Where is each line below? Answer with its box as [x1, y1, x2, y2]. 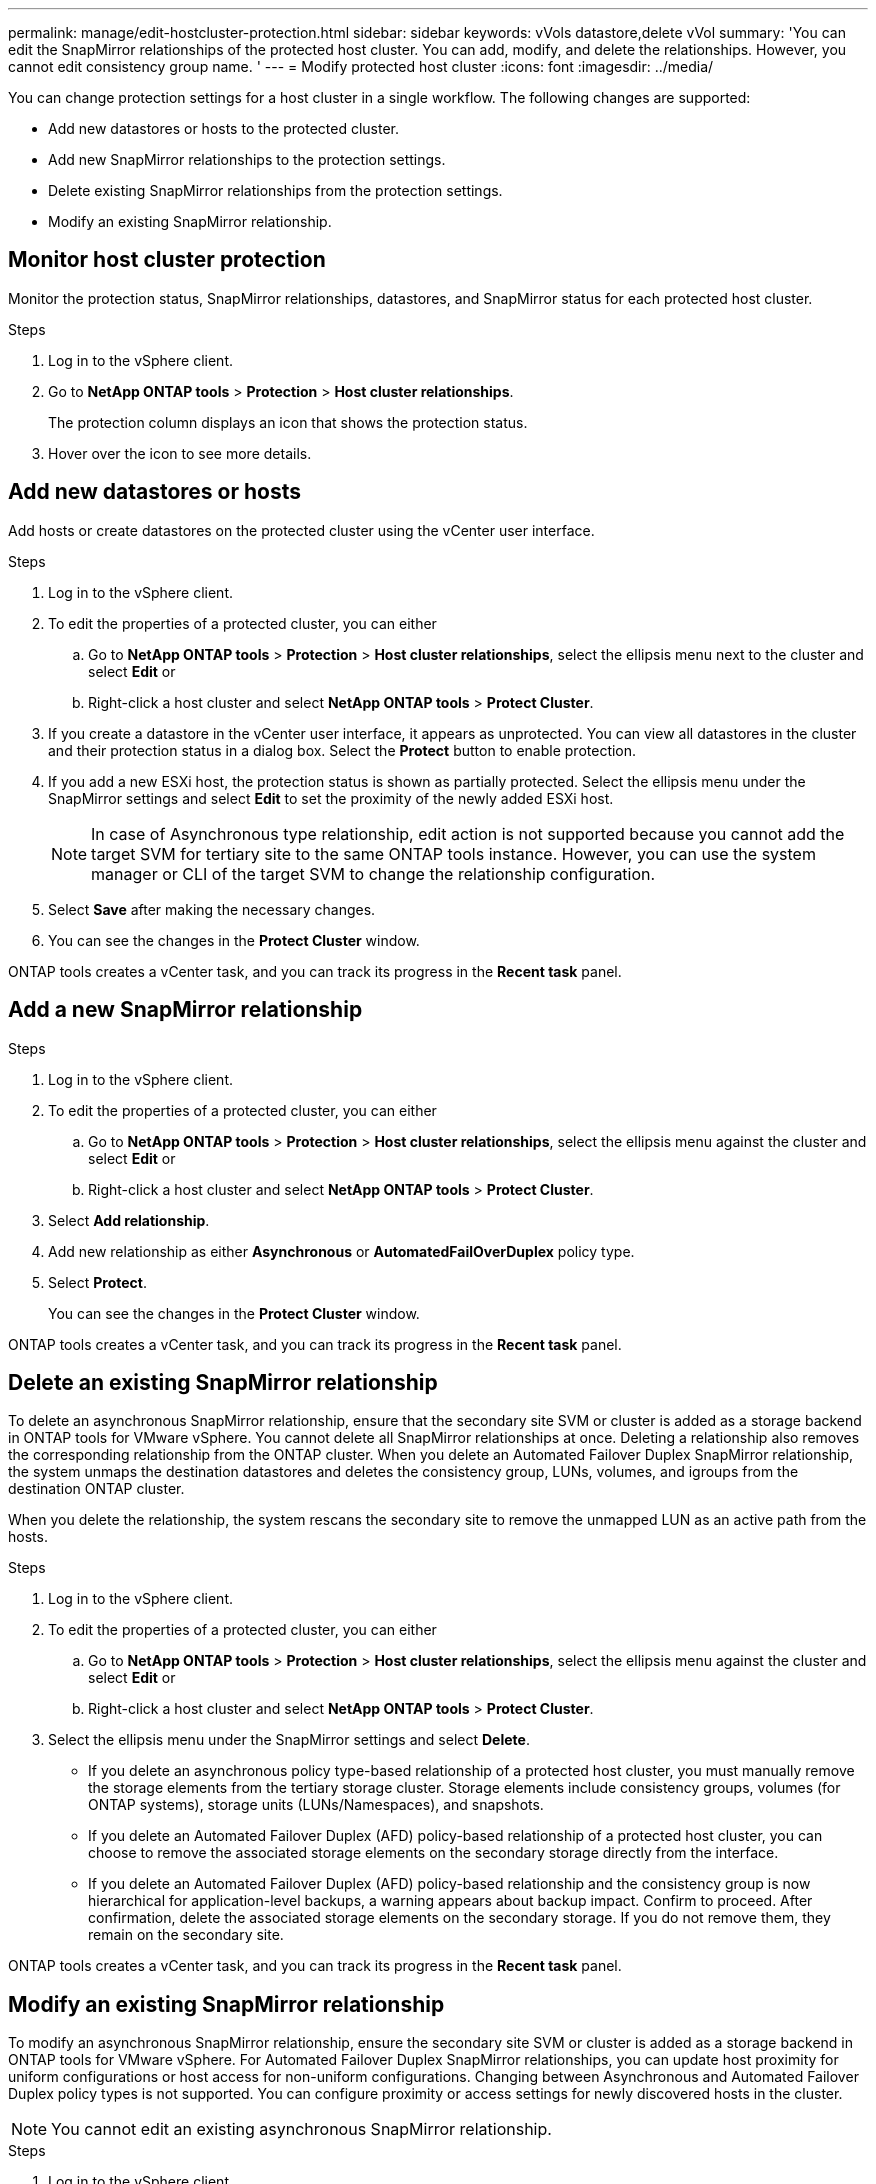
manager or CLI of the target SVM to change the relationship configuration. [91, 863, 656, 884]
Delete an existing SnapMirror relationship [8, 1369, 438, 1395]
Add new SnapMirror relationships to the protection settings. [48, 151, 446, 168]
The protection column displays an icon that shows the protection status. [48, 413, 528, 431]
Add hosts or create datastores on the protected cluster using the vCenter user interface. [8, 521, 595, 539]
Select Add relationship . [48, 1211, 210, 1229]
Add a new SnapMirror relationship [8, 997, 363, 1023]
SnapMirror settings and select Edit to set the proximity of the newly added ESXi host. [48, 789, 614, 807]
